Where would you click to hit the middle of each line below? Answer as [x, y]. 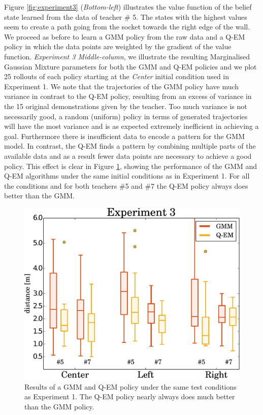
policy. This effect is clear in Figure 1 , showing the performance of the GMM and [131, 166]
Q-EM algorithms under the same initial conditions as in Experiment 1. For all [127, 176]
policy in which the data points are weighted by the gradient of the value [118, 46]
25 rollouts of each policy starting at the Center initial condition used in [117, 76]
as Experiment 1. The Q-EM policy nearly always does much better [130, 396]
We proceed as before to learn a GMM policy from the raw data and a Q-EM [125, 36]
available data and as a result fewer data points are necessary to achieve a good [128, 155]
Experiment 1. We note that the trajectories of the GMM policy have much [122, 86]
